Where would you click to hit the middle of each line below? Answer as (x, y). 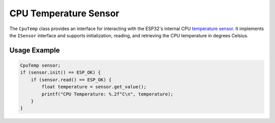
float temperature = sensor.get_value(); (94, 87)
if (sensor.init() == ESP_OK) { (61, 72)
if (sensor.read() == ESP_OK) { (71, 80)
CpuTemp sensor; (40, 65)
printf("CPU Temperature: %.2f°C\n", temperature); (107, 94)
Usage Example (35, 50)
